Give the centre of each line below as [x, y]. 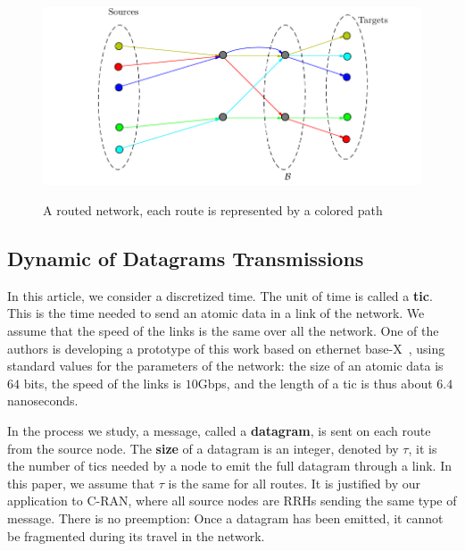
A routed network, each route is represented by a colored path [213, 210]
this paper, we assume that [81, 483]
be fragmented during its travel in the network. [136, 535]
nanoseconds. [43, 401]
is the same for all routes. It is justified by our [295, 483]
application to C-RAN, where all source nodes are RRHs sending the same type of [232, 501]
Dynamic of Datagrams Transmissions [186, 259]
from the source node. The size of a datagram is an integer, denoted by [203, 448]
